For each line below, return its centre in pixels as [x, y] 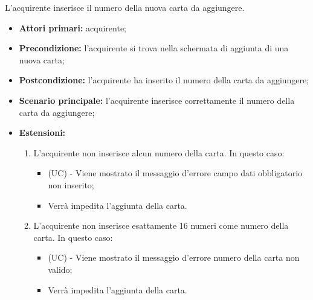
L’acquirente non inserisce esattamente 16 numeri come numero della [161, 225]
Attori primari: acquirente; [73, 27]
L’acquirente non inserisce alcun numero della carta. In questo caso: [159, 152]
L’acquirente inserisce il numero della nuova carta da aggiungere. [125, 7]
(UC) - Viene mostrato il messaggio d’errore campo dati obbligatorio [175, 173]
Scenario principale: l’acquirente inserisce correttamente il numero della [157, 100]
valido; [60, 269]
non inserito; [71, 184]
